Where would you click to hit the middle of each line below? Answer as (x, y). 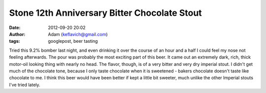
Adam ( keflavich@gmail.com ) (78, 34)
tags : (15, 41)
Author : (17, 34)
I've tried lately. (25, 85)
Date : (15, 28)
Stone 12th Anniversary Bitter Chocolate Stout (105, 13)
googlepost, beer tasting (73, 41)
